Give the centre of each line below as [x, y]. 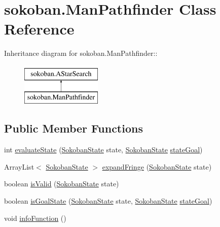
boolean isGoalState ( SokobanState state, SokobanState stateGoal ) [108, 201]
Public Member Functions [74, 128]
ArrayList [19, 166]
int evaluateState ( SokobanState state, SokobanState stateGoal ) [103, 150]
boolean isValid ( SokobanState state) [62, 184]
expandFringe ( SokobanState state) [157, 166]
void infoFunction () [35, 218]
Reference [39, 29]
